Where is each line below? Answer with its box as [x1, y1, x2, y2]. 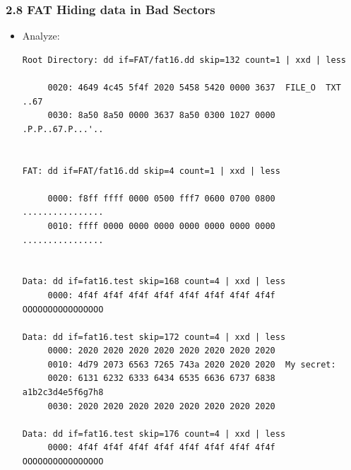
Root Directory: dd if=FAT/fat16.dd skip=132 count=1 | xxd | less [22, 54, 346, 65]
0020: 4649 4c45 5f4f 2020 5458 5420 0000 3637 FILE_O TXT [47, 83, 341, 93]
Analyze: [22, 28, 60, 43]
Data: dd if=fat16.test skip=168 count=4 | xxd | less [22, 276, 286, 287]
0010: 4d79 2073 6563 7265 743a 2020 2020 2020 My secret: [47, 359, 336, 370]
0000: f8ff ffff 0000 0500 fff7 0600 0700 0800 [47, 193, 275, 204]
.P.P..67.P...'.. [22, 124, 104, 134]
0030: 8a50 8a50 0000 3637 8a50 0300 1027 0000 [47, 110, 275, 121]
